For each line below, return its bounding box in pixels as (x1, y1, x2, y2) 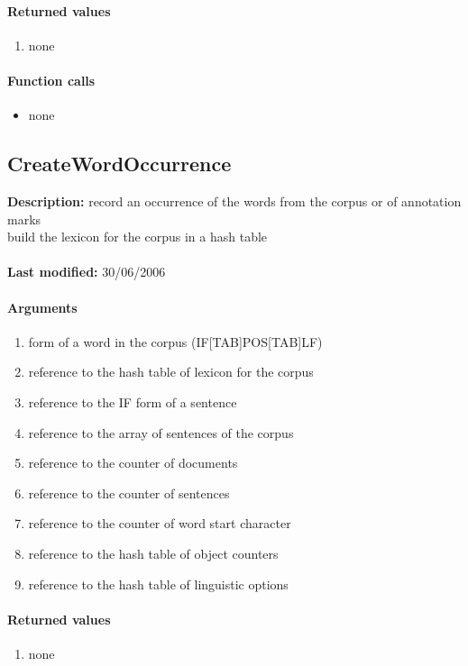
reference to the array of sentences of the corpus (28, 423, 294, 442)
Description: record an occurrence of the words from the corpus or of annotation (7, 191, 462, 210)
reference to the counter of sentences (28, 483, 230, 502)
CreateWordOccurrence (7, 150, 232, 178)
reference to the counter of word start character (28, 514, 291, 533)
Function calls (7, 70, 96, 89)
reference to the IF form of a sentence (28, 392, 237, 411)
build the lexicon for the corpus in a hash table (7, 227, 268, 246)
